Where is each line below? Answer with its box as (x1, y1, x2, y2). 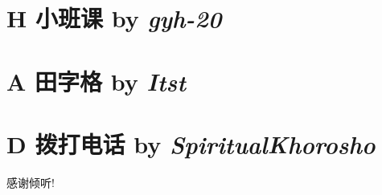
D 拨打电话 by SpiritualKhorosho (6, 127, 376, 160)
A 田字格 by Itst (6, 64, 186, 98)
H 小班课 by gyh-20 (6, 2, 222, 35)
